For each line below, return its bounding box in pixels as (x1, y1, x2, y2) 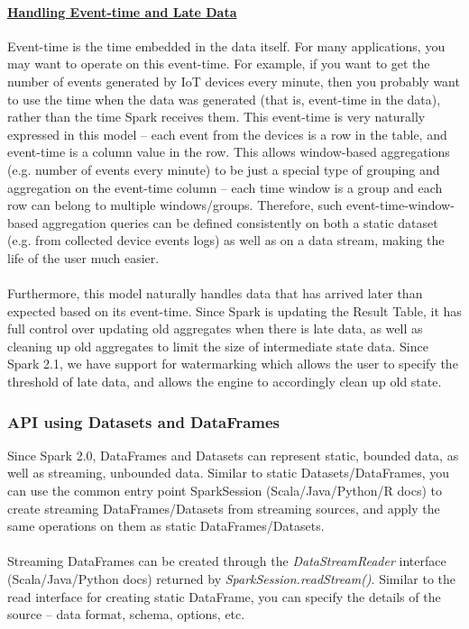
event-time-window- (346, 196, 455, 214)
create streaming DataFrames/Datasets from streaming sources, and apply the (7, 498, 440, 517)
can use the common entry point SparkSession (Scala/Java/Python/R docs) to (7, 481, 443, 500)
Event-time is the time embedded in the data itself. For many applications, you (7, 36, 446, 55)
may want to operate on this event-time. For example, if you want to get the (7, 54, 430, 73)
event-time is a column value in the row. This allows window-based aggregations (7, 142, 450, 161)
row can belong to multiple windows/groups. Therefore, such (7, 196, 343, 214)
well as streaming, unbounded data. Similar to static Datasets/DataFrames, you (7, 463, 449, 482)
